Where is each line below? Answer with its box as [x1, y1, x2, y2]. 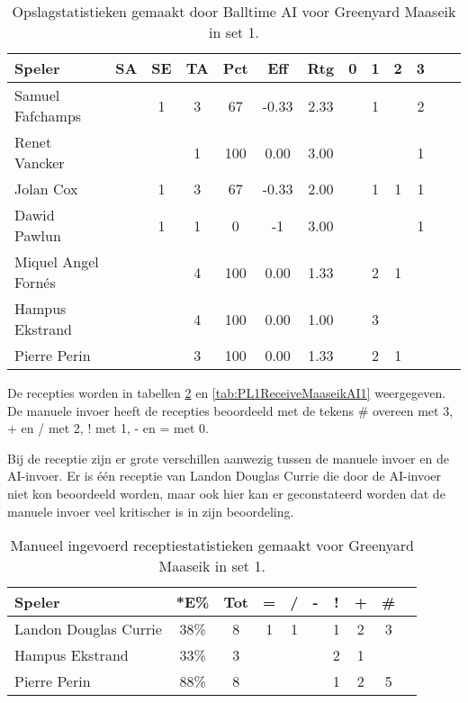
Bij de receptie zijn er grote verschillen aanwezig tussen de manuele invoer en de [7, 448, 449, 467]
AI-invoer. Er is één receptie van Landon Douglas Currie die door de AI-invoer [7, 466, 442, 485]
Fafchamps [14, 105, 82, 126]
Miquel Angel [14, 251, 99, 272]
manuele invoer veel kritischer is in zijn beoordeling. [7, 501, 294, 520]
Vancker [14, 152, 65, 173]
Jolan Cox [14, 178, 78, 199]
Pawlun [14, 225, 61, 246]
